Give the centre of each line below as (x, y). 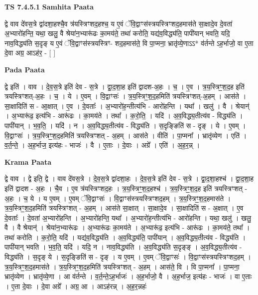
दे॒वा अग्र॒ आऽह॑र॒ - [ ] (30, 53)
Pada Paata (25, 69)
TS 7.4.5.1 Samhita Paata (49, 6)
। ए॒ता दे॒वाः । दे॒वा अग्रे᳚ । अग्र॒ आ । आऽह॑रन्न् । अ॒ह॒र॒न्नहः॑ (76, 286)
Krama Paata (28, 161)
